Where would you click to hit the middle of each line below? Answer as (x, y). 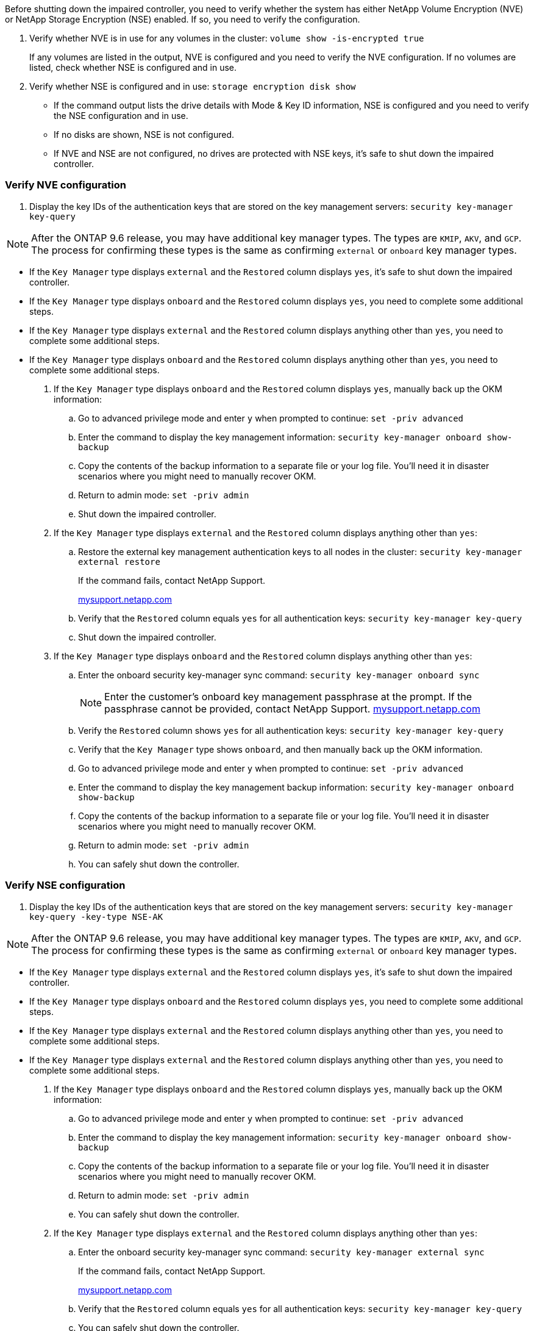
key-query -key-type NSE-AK (96, 917)
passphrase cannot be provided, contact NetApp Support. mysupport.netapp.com (292, 709)
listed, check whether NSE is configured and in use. (133, 67)
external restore (119, 561)
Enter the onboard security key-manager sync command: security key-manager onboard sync (279, 675)
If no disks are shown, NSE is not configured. (144, 135)
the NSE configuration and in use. (121, 116)
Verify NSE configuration (65, 885)
